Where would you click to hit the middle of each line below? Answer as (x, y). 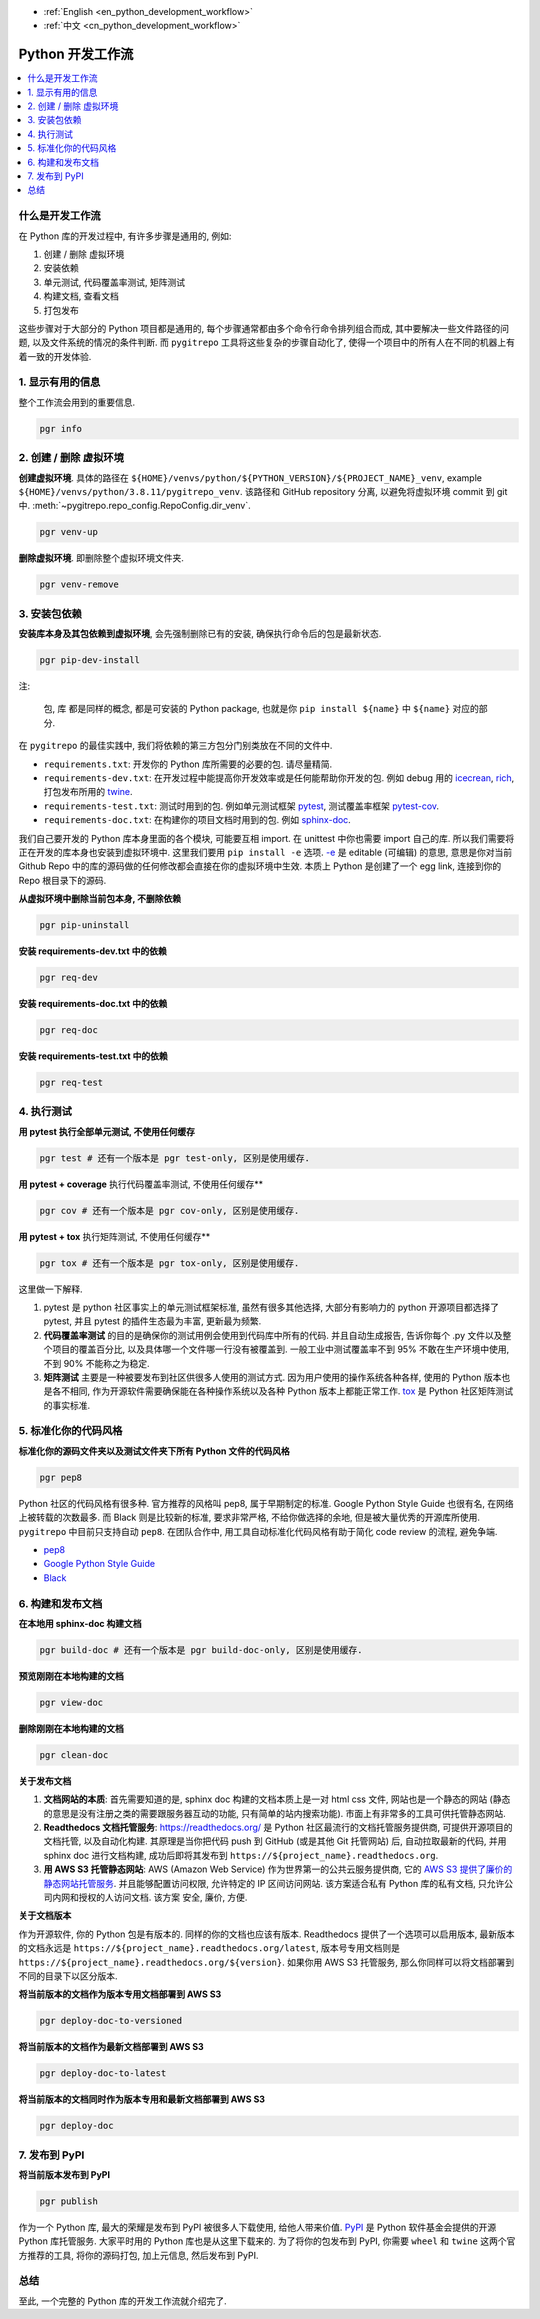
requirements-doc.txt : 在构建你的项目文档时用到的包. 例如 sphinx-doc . (197, 820)
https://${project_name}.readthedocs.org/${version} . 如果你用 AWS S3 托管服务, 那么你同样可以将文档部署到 (266, 1962)
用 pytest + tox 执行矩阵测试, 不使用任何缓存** (114, 1236)
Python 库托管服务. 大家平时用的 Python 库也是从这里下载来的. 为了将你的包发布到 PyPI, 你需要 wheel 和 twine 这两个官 (267, 2241)
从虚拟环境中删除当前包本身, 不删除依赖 (100, 899)
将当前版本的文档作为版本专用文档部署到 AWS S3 (120, 1994)
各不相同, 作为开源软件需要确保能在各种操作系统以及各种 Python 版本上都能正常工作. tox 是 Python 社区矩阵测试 (282, 1391)
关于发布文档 (45, 1781)
